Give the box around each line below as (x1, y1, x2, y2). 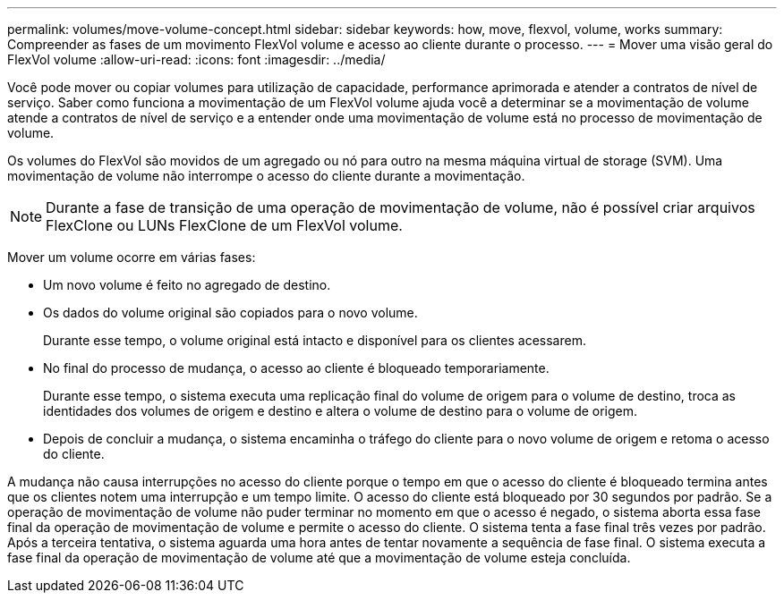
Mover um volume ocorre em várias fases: (7, 249, 256, 265)
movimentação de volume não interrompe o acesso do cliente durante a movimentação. (7, 168, 525, 183)
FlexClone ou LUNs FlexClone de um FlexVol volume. (46, 216, 403, 234)
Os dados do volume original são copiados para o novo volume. (43, 305, 418, 320)
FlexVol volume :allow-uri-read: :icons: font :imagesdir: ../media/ (7, 52, 386, 67)
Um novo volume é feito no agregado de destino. (43, 277, 331, 292)
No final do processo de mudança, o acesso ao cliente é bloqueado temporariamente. (43, 360, 550, 376)
